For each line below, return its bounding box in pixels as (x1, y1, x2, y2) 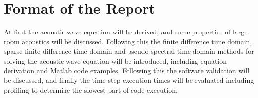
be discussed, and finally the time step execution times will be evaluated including (4, 75, 254, 85)
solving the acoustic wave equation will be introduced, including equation (4, 55, 227, 65)
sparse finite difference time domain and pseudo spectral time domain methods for (4, 46, 254, 56)
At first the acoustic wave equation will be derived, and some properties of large (4, 27, 248, 37)
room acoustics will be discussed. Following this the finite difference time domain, (4, 36, 252, 46)
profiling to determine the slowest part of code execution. (4, 84, 178, 95)
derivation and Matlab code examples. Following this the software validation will (4, 65, 250, 75)
